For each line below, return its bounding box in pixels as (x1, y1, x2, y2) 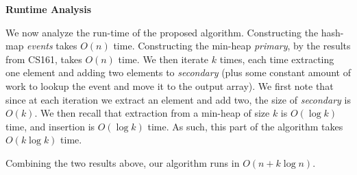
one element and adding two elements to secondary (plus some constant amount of (5, 65, 351, 80)
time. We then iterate (118, 51, 209, 66)
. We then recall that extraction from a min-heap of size (34, 106, 270, 120)
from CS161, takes (5, 51, 82, 66)
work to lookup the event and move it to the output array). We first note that (5, 78, 334, 93)
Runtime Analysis (5, 2, 92, 16)
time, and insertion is (5, 119, 95, 133)
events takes (27, 38, 77, 53)
